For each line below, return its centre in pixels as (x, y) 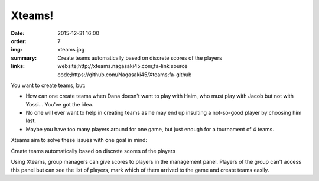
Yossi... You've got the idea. (60, 104)
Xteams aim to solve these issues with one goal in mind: (79, 140)
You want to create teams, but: (48, 85)
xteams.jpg (71, 50)
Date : (18, 33)
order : (19, 41)
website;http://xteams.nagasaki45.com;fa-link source (123, 66)
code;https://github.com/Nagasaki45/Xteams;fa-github (125, 75)
